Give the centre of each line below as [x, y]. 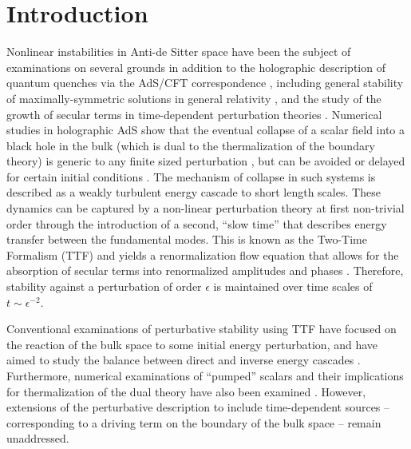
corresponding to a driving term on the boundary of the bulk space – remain [194, 422]
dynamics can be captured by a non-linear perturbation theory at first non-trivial [205, 208]
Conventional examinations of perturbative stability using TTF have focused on [202, 329]
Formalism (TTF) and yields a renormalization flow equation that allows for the [203, 254]
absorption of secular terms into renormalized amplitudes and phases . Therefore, [205, 270]
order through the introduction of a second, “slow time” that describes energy [197, 223]
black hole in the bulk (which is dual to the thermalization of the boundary [191, 145]
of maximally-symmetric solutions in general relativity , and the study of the [194, 98]
